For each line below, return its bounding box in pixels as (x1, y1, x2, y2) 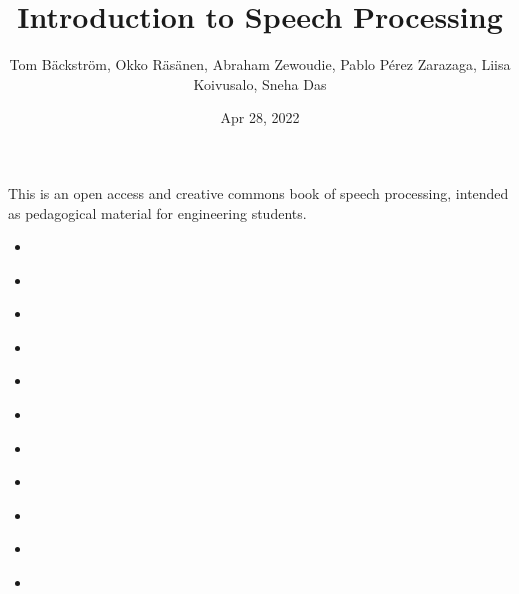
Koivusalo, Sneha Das (193, 73, 327, 94)
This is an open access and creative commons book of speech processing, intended (8, 182, 509, 203)
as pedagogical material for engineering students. (8, 202, 307, 223)
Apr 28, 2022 (220, 107, 300, 128)
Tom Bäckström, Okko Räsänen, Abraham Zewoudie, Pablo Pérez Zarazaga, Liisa (9, 54, 511, 75)
